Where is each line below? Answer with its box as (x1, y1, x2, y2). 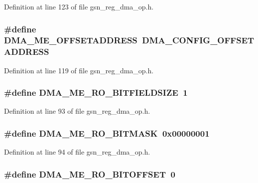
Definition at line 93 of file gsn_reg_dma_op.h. (4, 106, 150, 116)
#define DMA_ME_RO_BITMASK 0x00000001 (4, 127, 210, 139)
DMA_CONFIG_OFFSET (142, 34, 255, 46)
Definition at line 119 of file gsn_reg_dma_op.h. (4, 65, 154, 75)
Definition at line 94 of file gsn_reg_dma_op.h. (4, 147, 150, 157)
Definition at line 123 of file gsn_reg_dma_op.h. (4, 1, 154, 11)
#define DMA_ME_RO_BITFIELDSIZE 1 (4, 86, 188, 99)
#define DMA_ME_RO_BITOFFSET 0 (4, 168, 175, 180)
